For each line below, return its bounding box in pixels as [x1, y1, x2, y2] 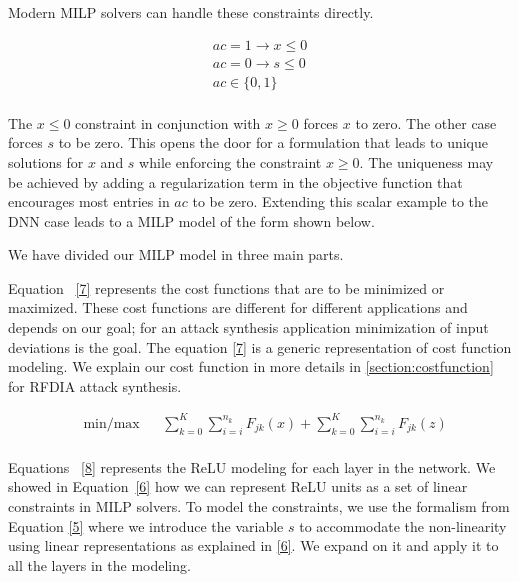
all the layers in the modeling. [8, 554, 191, 575]
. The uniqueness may [359, 151, 494, 172]
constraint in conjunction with [75, 112, 261, 133]
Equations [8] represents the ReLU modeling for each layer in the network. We [8, 456, 496, 477]
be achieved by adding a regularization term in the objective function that [8, 171, 463, 192]
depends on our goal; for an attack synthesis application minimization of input [8, 317, 489, 338]
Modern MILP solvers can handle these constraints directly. [8, 2, 374, 22]
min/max [83, 416, 140, 431]
